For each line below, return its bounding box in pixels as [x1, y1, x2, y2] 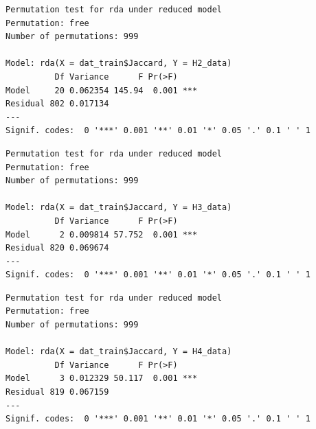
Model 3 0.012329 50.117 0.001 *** [5, 373, 198, 384]
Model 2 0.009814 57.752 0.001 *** [5, 229, 198, 240]
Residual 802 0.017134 [5, 99, 109, 109]
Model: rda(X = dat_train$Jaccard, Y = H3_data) [5, 202, 232, 213]
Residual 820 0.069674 [5, 243, 109, 253]
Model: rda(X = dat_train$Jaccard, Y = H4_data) [5, 347, 232, 357]
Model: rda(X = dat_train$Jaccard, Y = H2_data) [5, 58, 232, 69]
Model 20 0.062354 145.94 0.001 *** [5, 85, 198, 95]
